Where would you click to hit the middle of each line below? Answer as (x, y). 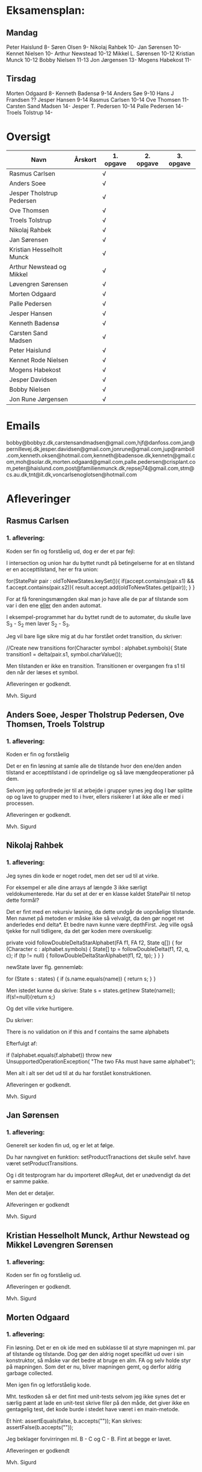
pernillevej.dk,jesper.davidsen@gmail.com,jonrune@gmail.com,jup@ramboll (100, 449)
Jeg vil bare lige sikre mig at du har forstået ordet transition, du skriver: (94, 636)
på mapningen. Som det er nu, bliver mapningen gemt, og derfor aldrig (94, 1367)
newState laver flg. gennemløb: (45, 967)
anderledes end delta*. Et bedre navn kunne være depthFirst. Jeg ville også (100, 925)
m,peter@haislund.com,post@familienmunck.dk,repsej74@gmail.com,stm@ (100, 468)
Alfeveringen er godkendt (38, 1205)
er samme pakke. (28, 1181)
